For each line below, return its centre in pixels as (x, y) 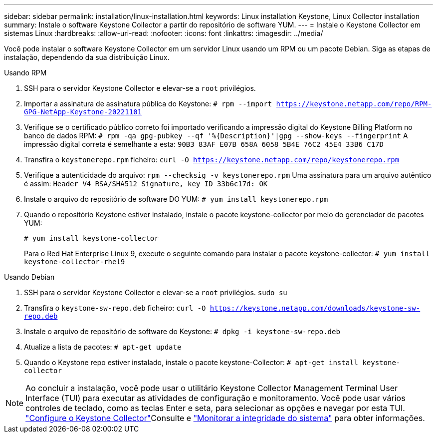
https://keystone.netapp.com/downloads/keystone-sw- (315, 308)
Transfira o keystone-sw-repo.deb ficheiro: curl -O (115, 308)
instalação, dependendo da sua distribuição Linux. (87, 57)
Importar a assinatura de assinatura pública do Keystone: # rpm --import (148, 104)
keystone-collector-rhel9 (75, 262)
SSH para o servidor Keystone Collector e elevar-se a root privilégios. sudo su (156, 292)
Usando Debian (29, 277)
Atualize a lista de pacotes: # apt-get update (103, 347)
